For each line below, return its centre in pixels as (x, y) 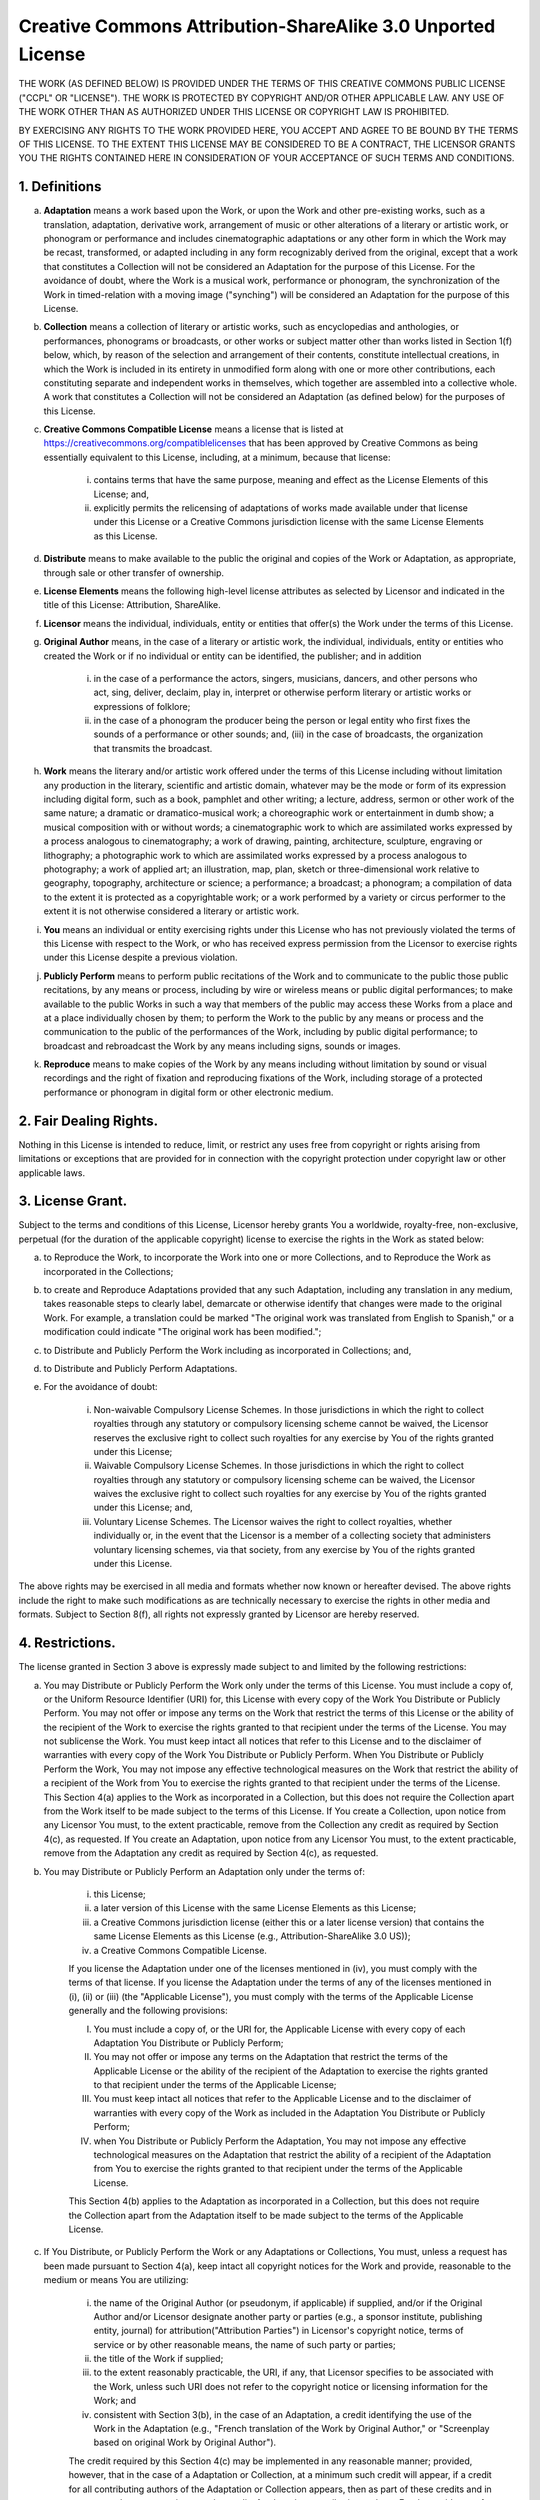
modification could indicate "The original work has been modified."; (182, 1332)
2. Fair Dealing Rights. (88, 1120)
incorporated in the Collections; (108, 1271)
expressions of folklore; (142, 706)
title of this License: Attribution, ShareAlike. (132, 605)
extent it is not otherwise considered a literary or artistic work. (171, 911)
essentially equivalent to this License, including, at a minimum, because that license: (217, 457)
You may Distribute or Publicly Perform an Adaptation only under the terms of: (204, 1871)
